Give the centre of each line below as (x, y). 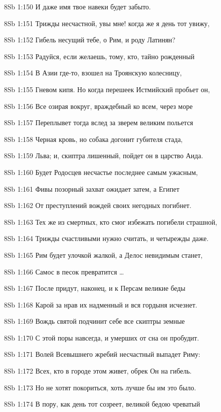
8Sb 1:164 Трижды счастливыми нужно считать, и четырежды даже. (106, 238)
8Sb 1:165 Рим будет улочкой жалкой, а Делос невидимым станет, (103, 255)
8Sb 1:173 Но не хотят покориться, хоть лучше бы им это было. (100, 387)
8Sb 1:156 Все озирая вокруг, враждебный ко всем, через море (98, 106)
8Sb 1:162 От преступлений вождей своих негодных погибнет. (98, 205)
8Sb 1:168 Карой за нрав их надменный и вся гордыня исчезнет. (101, 304)
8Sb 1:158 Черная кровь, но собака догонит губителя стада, (93, 139)
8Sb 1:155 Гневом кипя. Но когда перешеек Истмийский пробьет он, (107, 89)
